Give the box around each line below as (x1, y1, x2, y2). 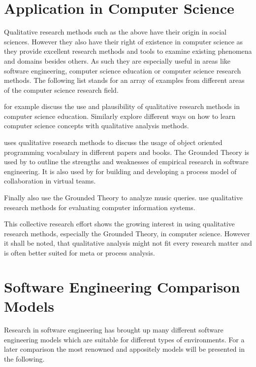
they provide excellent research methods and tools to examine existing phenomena (4, 46, 252, 56)
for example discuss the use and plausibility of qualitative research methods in (4, 101, 240, 111)
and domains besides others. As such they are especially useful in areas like (4, 55, 231, 66)
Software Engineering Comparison (4, 276, 240, 296)
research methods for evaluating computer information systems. (4, 202, 195, 212)
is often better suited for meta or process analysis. (4, 248, 155, 257)
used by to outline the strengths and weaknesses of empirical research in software (4, 156, 249, 167)
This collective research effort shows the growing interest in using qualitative (4, 219, 235, 229)
